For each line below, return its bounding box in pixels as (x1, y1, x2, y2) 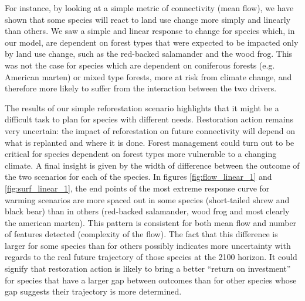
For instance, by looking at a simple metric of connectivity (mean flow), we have (5, 2, 294, 13)
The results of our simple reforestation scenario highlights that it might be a (5, 101, 279, 114)
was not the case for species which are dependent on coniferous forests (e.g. (5, 59, 275, 71)
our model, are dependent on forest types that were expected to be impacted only (5, 36, 299, 48)
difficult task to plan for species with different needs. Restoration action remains (5, 113, 293, 125)
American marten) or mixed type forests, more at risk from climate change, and (5, 70, 292, 83)
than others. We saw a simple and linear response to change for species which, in (5, 25, 295, 37)
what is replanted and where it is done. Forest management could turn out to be (5, 136, 294, 148)
